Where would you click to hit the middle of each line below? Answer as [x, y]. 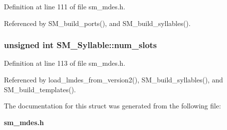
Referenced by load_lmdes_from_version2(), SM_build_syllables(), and [113, 79]
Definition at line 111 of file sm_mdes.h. [65, 6]
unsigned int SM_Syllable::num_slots [80, 45]
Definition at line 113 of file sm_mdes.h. [65, 63]
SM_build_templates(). [40, 89]
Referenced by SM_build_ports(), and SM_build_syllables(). [97, 23]
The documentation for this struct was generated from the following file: [113, 106]
